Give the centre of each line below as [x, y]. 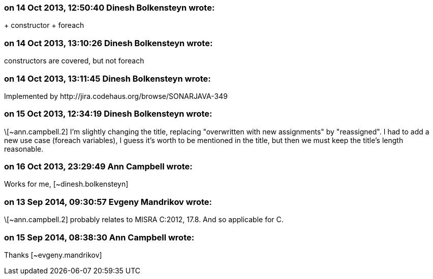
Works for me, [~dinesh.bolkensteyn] [66, 184]
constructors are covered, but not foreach [74, 61]
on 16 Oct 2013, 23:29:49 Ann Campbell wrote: [98, 166]
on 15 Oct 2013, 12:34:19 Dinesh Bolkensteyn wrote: [108, 114]
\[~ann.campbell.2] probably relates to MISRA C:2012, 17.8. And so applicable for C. [144, 220]
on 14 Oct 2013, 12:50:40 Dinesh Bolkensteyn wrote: [110, 8]
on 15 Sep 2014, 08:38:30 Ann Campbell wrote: [99, 237]
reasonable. [24, 149]
